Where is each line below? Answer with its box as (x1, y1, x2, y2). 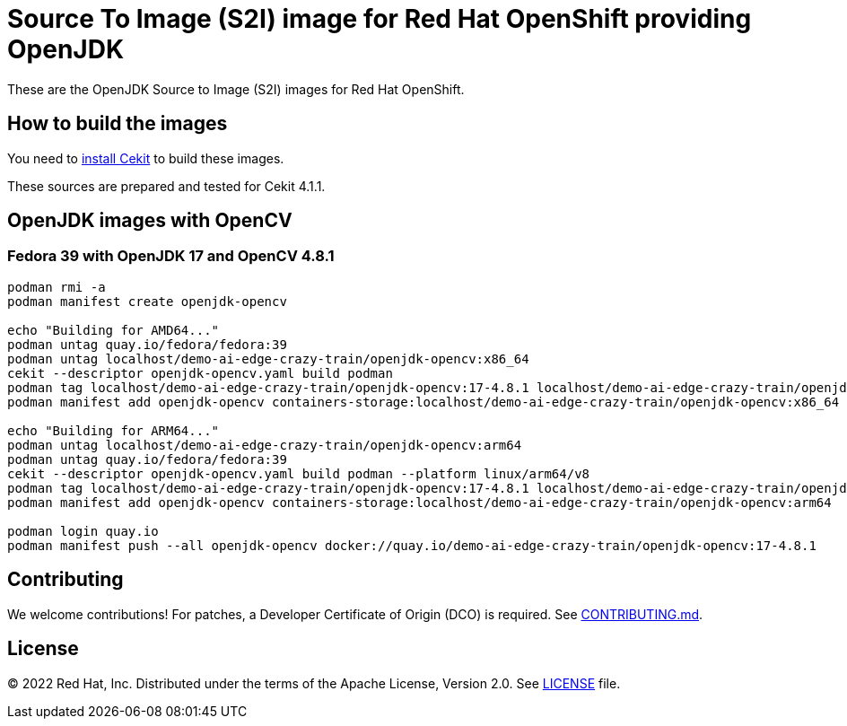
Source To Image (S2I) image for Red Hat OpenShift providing (7, 4, 752, 34)
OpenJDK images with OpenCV (7, 209, 293, 232)
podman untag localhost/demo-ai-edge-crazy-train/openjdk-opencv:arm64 (7, 437, 522, 452)
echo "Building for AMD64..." (7, 322, 220, 337)
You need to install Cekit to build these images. (7, 150, 284, 166)
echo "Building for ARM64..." (7, 423, 220, 438)
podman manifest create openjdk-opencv (7, 293, 287, 309)
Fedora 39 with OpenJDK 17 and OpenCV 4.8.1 (7, 247, 335, 266)
